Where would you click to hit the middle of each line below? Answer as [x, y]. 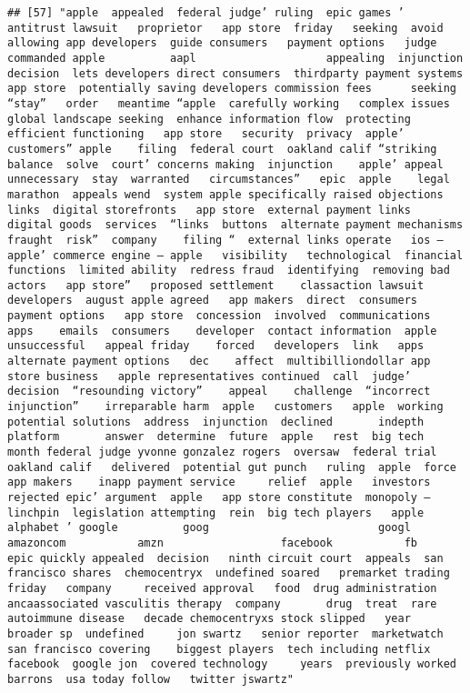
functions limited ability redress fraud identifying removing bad [229, 271]
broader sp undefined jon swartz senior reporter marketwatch [225, 633]
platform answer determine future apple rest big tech [216, 437]
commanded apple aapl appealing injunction [235, 58]
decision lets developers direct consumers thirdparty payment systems [235, 73]
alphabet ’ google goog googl [209, 528]
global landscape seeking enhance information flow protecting [209, 119]
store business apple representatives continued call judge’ [209, 376]
